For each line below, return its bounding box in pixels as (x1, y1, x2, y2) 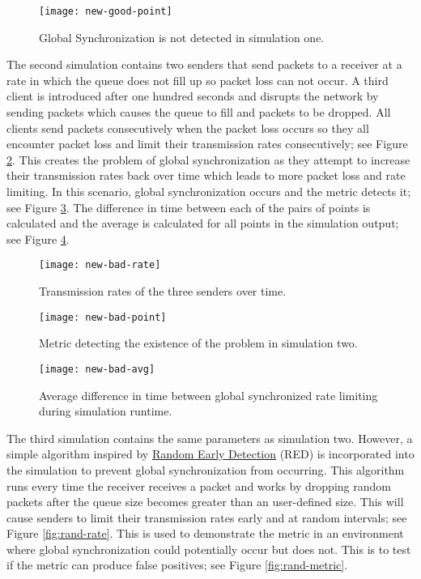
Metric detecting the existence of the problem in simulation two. (39, 334, 358, 351)
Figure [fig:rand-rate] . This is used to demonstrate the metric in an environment (6, 525, 404, 542)
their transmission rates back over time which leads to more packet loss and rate (6, 167, 406, 184)
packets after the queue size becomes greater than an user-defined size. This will (6, 493, 404, 510)
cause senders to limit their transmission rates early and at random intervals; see (6, 509, 407, 526)
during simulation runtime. (39, 402, 172, 419)
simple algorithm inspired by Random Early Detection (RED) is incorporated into (6, 445, 415, 462)
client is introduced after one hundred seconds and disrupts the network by (6, 87, 379, 104)
